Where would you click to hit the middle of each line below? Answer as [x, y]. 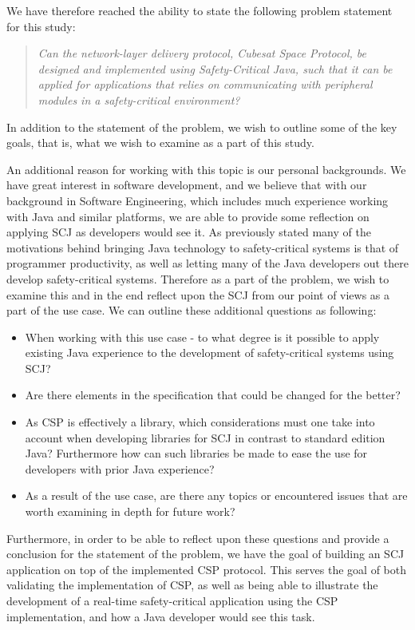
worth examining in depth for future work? [130, 511]
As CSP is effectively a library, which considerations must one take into [200, 422]
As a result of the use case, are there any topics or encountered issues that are [216, 495]
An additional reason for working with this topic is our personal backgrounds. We [206, 169]
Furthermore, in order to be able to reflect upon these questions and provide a [198, 538]
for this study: [41, 26]
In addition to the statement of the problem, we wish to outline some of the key [202, 127]
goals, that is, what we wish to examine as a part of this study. [160, 143]
